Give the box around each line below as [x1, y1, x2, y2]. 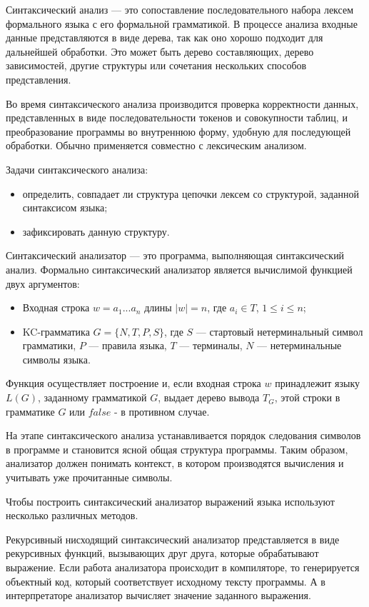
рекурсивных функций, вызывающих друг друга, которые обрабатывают [6, 546, 319, 561]
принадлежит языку [275, 376, 360, 391]
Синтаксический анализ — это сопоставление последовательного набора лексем [6, 2, 354, 16]
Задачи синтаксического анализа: [6, 161, 148, 176]
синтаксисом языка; [22, 200, 108, 215]
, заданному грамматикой [38, 390, 147, 405]
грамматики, [22, 338, 76, 353]
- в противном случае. [113, 403, 210, 418]
